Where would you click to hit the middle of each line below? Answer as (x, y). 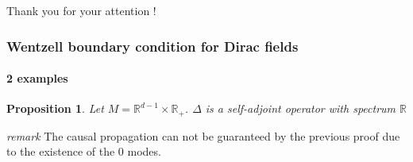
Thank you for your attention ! (81, 10)
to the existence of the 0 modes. (84, 151)
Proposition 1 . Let (55, 108)
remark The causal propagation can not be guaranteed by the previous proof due (203, 135)
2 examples (37, 78)
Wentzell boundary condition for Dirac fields (152, 46)
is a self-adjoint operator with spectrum (301, 108)
